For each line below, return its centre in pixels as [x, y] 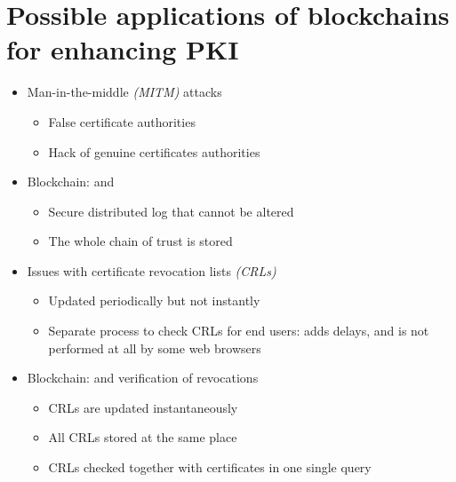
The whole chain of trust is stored [140, 241]
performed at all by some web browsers [155, 348]
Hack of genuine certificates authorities [154, 151]
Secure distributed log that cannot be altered [171, 211]
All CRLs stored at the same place [143, 437]
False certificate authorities [122, 121]
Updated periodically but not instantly [154, 300]
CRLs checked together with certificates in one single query [210, 467]
